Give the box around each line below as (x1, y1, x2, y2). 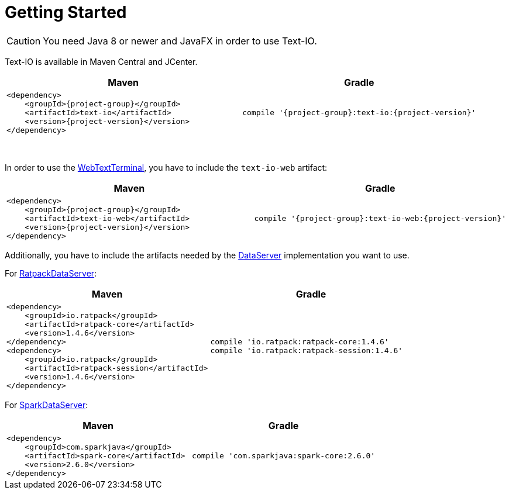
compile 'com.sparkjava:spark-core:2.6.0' (192, 451, 376, 460)
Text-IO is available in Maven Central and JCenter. (5, 56, 198, 67)
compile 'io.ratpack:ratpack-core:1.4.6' (210, 337, 389, 346)
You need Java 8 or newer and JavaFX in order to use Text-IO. (43, 34, 317, 47)
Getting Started (5, 2, 127, 22)
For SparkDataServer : (5, 399, 88, 410)
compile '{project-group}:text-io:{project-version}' (242, 108, 476, 117)
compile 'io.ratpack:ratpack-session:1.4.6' (210, 346, 403, 355)
